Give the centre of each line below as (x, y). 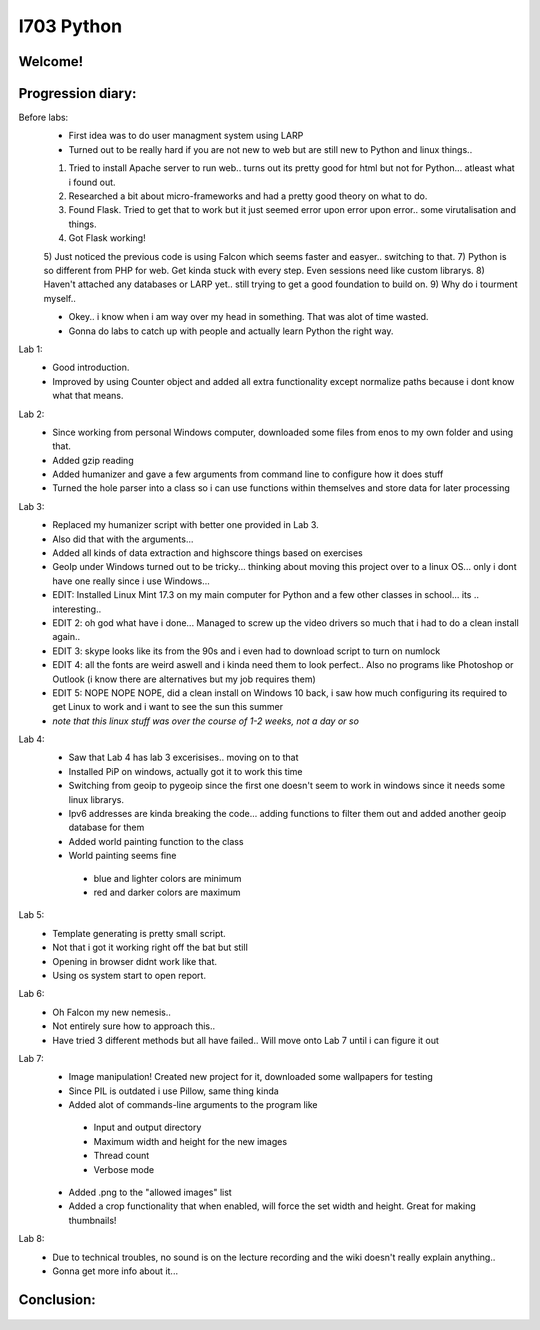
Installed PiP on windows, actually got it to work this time (185, 771)
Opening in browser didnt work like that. (135, 961)
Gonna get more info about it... (115, 1271)
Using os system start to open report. (129, 975)
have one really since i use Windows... (131, 581)
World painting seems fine (122, 856)
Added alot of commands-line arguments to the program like (193, 1105)
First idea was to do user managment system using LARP (186, 136)
